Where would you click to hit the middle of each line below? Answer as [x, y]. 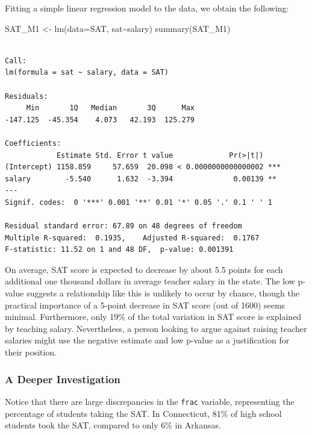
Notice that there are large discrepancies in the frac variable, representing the [150, 401]
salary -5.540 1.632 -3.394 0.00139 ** [141, 179]
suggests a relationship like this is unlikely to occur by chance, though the [163, 293]
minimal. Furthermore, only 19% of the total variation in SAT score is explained [153, 317]
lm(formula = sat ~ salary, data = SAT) [87, 73]
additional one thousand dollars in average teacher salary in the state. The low [150, 281]
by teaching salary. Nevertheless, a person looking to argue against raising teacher [156, 328]
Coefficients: [33, 143]
